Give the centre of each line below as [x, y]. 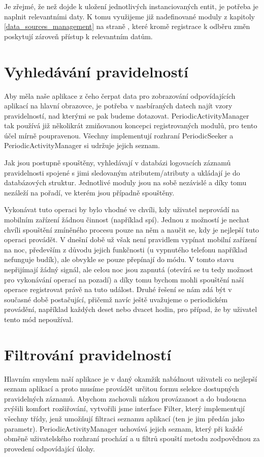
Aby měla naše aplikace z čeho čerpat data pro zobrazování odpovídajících [120, 95]
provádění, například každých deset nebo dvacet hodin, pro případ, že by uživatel [131, 309]
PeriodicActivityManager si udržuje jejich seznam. [82, 145]
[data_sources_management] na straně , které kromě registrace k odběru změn [127, 26]
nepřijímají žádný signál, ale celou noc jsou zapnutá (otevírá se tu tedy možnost [129, 269]
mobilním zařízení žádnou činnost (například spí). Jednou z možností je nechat [127, 220]
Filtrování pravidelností [88, 354]
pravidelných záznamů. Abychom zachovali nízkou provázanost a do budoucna [125, 398]
